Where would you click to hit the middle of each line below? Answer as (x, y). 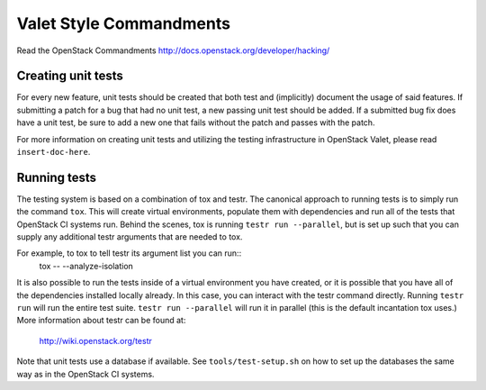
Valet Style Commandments (124, 23)
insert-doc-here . (54, 152)
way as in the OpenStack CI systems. (85, 374)
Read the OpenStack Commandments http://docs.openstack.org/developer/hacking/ (173, 50)
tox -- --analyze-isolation (86, 266)
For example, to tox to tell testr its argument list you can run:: (129, 253)
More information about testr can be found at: (101, 321)
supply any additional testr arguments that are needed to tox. (130, 237)
